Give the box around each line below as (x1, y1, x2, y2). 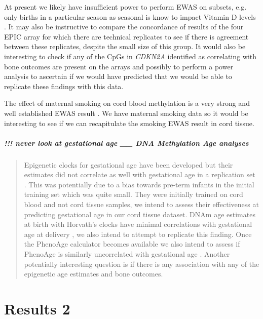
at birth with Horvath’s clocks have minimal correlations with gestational (24, 219, 252, 229)
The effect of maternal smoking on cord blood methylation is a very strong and (4, 98, 250, 108)
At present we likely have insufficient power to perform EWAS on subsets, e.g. (4, 2, 247, 12)
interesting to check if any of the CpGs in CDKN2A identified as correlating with (4, 51, 257, 61)
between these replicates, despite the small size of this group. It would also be (4, 41, 246, 52)
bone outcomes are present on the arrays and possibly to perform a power (4, 61, 234, 71)
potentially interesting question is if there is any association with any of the (24, 258, 259, 269)
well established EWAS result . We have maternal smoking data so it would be (4, 107, 248, 118)
